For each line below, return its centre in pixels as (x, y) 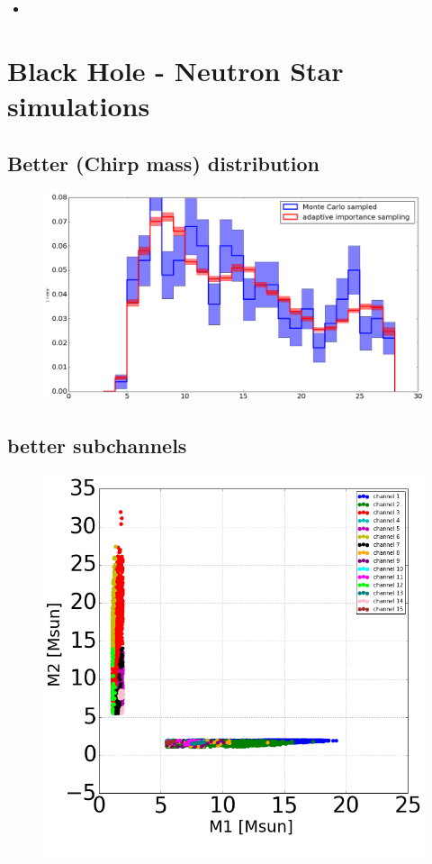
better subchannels (97, 446)
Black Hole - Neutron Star (175, 70)
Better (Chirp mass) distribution (163, 163)
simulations (79, 105)
